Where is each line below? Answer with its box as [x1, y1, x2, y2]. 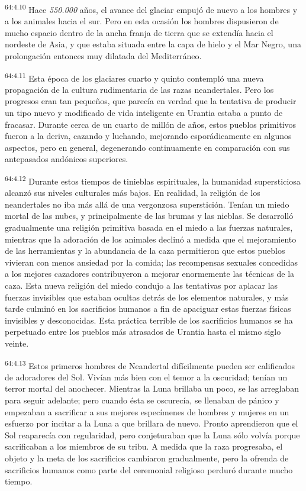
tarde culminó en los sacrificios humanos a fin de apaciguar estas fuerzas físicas [5, 302, 291, 315]
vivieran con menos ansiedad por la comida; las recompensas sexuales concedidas [5, 256, 298, 268]
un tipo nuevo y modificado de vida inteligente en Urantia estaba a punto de [5, 106, 283, 119]
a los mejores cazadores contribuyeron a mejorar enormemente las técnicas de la [5, 267, 295, 280]
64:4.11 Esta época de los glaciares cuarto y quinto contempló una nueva [5, 70, 264, 84]
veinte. [5, 337, 29, 349]
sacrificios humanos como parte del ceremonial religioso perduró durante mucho [5, 463, 293, 476]
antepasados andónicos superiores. [5, 153, 128, 165]
